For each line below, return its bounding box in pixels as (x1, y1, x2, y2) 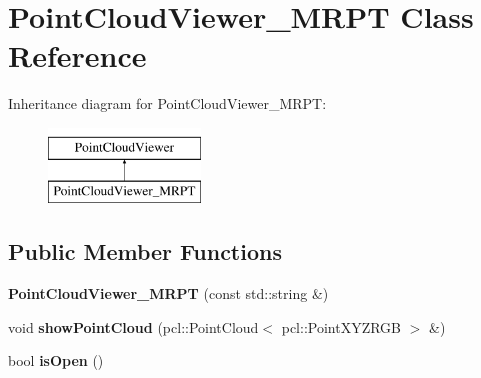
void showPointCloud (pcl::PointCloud (8, 316, 259, 337)
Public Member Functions (8, 236, 282, 267)
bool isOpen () (8, 350, 104, 371)
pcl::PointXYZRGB (281, 316, 402, 337)
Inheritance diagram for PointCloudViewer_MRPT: (8, 93, 327, 114)
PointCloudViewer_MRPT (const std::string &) (8, 283, 329, 304)
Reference (8, 35, 147, 76)
